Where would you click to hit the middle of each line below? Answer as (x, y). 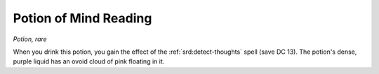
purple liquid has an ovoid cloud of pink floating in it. (89, 61)
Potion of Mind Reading (82, 18)
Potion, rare (30, 39)
